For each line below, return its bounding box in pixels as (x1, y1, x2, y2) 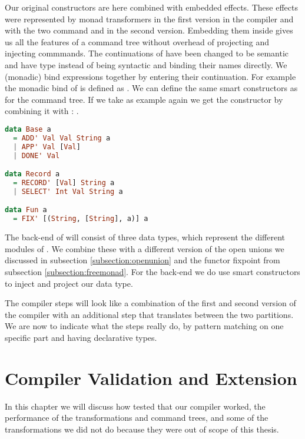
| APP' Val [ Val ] (13, 142, 81, 151)
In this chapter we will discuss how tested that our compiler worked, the (5, 400, 266, 412)
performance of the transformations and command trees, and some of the (5, 411, 268, 424)
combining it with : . (5, 105, 79, 117)
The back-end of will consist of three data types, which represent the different (5, 231, 286, 243)
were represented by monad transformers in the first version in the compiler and (5, 12, 294, 25)
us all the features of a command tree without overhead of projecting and (5, 35, 270, 48)
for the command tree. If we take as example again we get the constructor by (5, 93, 283, 105)
